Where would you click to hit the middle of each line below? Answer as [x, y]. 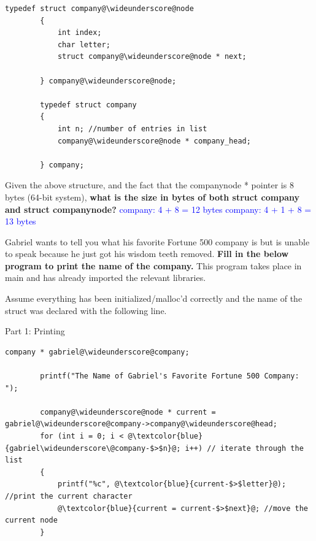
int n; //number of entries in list [132, 129]
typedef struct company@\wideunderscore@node [99, 9]
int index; [79, 33]
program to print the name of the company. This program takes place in [153, 265]
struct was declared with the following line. [86, 310]
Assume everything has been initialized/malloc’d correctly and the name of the [154, 298]
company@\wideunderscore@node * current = [128, 412]
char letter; [84, 44]
